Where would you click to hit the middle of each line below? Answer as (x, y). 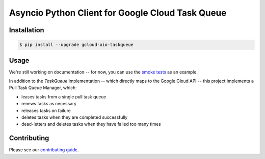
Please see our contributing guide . (44, 150)
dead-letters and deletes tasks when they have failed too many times (91, 124)
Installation (26, 30)
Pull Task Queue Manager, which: (43, 88)
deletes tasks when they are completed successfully (74, 117)
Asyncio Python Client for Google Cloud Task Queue (118, 13)
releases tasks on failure (46, 111)
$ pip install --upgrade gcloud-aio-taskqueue (76, 45)
